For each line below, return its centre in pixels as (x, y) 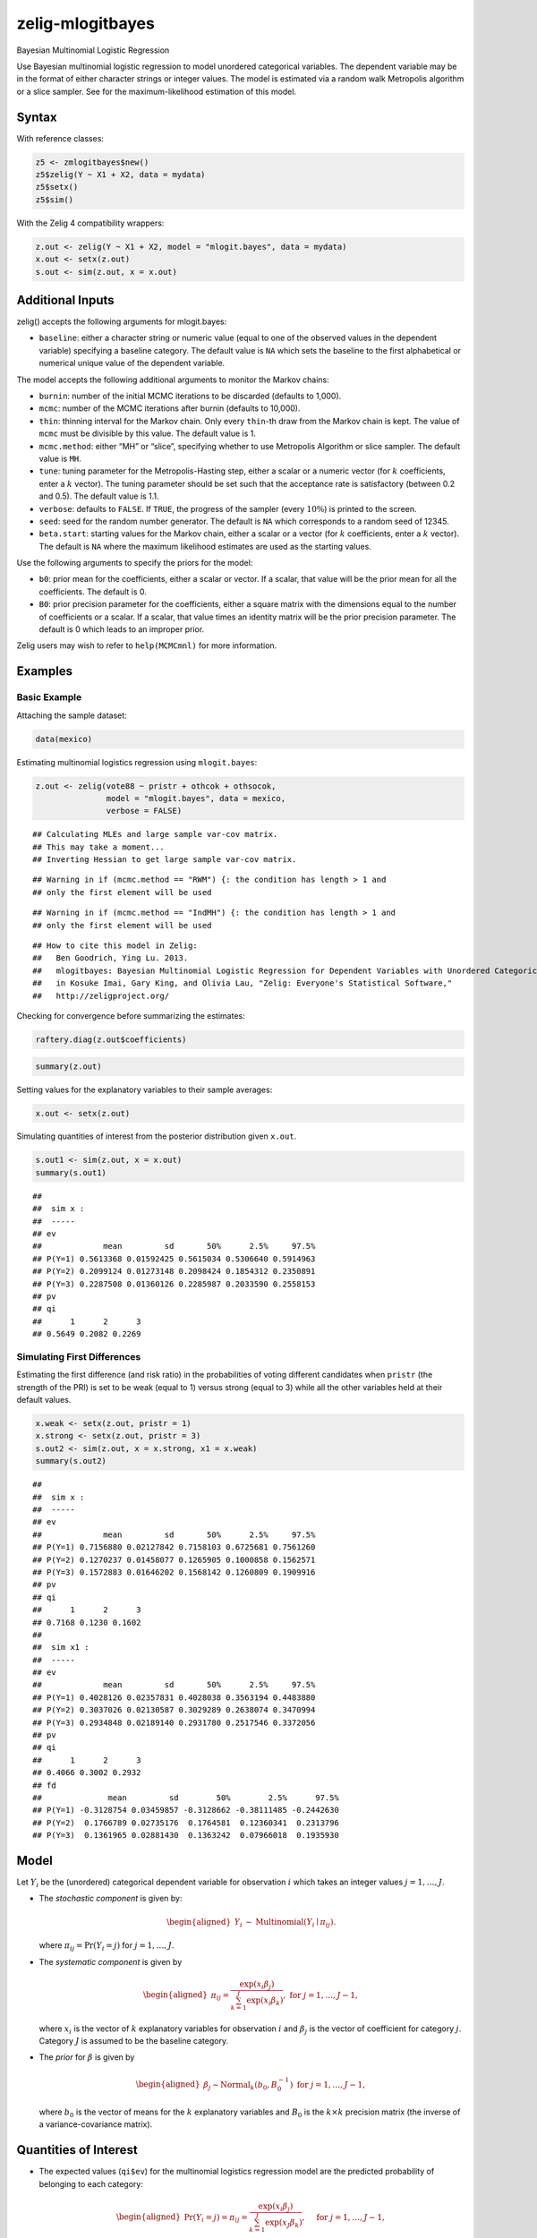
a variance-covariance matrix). (96, 2124)
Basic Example (49, 697)
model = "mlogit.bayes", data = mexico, (196, 798)
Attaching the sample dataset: (72, 715)
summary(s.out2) (71, 1461)
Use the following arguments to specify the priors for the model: (135, 563)
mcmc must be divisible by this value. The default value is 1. (148, 433)
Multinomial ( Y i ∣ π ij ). (296, 1923)
